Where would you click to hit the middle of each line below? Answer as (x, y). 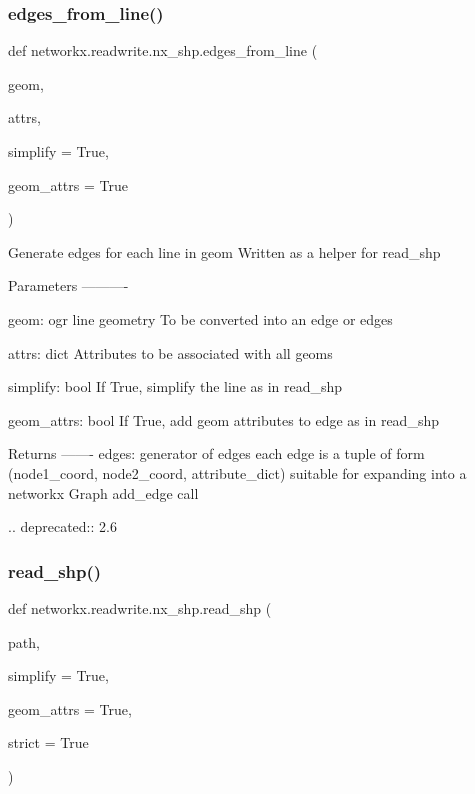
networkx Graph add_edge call (103, 492)
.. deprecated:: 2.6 (62, 526)
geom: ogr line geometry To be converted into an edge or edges (200, 318)
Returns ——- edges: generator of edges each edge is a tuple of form (216, 453)
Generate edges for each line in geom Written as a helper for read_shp (224, 251)
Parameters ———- (68, 285)
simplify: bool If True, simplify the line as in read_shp (175, 386)
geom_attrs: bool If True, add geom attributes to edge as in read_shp (223, 419)
